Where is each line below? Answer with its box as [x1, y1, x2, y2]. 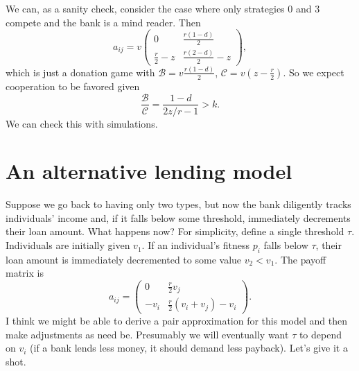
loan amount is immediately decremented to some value [6, 252, 242, 266]
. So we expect [283, 64, 344, 79]
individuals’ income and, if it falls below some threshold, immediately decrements [6, 210, 351, 225]
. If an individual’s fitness [141, 238, 250, 252]
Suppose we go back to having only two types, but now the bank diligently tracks [6, 197, 351, 212]
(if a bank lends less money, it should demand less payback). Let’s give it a [30, 340, 348, 355]
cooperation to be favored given [6, 78, 140, 93]
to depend [299, 327, 342, 341]
